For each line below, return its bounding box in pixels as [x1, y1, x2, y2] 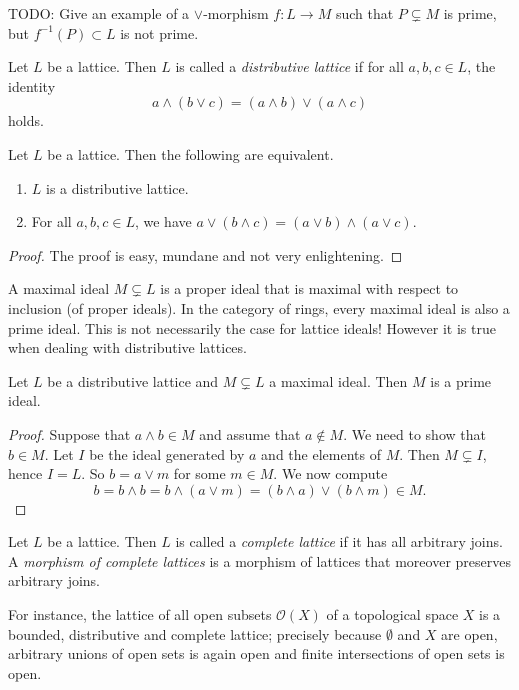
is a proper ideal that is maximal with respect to [160, 278, 459, 299]
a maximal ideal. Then [269, 370, 408, 391]
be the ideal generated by [89, 443, 245, 464]
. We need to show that [343, 423, 486, 444]
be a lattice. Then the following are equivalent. [47, 143, 334, 164]
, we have [134, 211, 192, 232]
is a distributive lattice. [46, 177, 189, 198]
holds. [8, 110, 44, 131]
